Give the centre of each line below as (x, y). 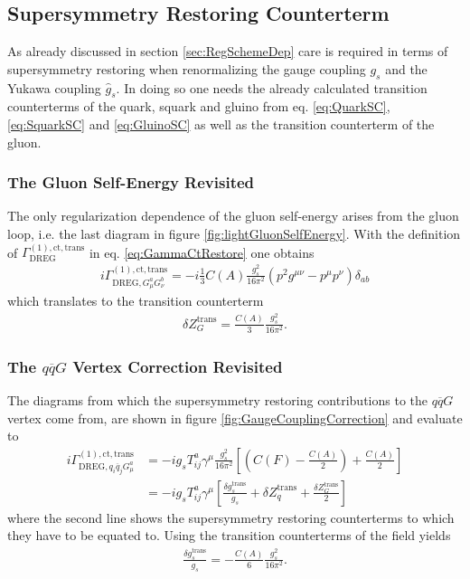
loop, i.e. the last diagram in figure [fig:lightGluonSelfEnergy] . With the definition (234, 233)
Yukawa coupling (54, 87)
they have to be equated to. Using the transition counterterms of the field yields (229, 535)
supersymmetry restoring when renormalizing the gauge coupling (187, 68)
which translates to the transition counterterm (136, 301)
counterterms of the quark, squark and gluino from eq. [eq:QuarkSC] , (199, 106)
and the (406, 68)
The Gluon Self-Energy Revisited (131, 182)
